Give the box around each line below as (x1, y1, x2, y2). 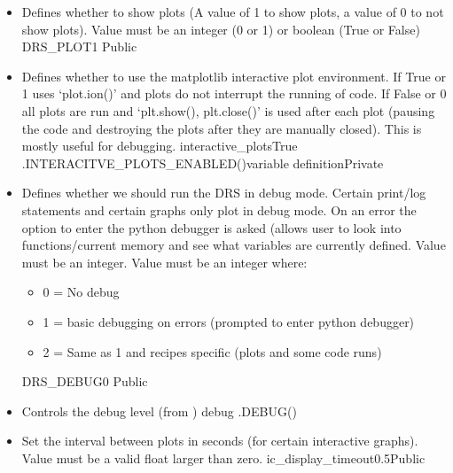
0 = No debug (43, 283, 120, 301)
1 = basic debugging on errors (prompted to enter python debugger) (43, 312, 415, 330)
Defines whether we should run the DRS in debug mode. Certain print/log (21, 183, 426, 202)
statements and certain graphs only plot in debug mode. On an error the (21, 200, 417, 219)
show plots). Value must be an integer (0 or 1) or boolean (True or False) (21, 19, 420, 38)
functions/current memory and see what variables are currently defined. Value (21, 236, 446, 254)
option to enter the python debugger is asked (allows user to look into (21, 218, 402, 237)
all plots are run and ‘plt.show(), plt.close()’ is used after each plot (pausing (21, 101, 435, 120)
